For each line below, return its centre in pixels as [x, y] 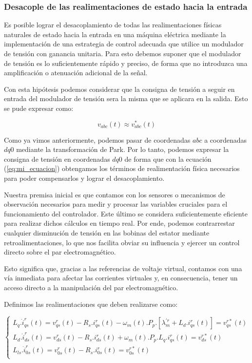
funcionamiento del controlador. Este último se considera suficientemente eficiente [126, 213]
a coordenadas [225, 139]
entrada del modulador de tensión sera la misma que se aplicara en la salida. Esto [126, 98]
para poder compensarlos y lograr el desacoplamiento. [84, 178]
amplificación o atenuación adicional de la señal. [76, 73]
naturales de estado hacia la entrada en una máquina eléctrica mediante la [115, 34]
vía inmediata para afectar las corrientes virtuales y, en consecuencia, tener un [121, 278]
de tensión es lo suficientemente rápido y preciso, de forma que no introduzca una [126, 63]
